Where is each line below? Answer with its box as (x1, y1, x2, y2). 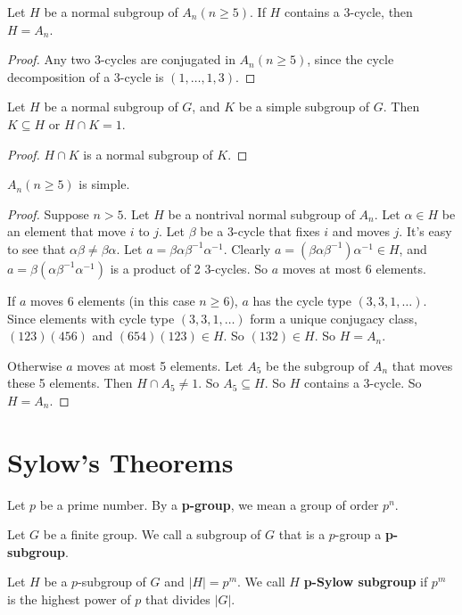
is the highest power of (7, 590, 131, 608)
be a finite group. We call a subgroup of (43, 525, 261, 544)
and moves (332, 222, 390, 241)
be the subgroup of (266, 356, 369, 374)
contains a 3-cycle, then (284, 3, 413, 20)
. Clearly (223, 239, 271, 258)
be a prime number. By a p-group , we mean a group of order (39, 495, 379, 513)
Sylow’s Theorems (7, 443, 234, 480)
